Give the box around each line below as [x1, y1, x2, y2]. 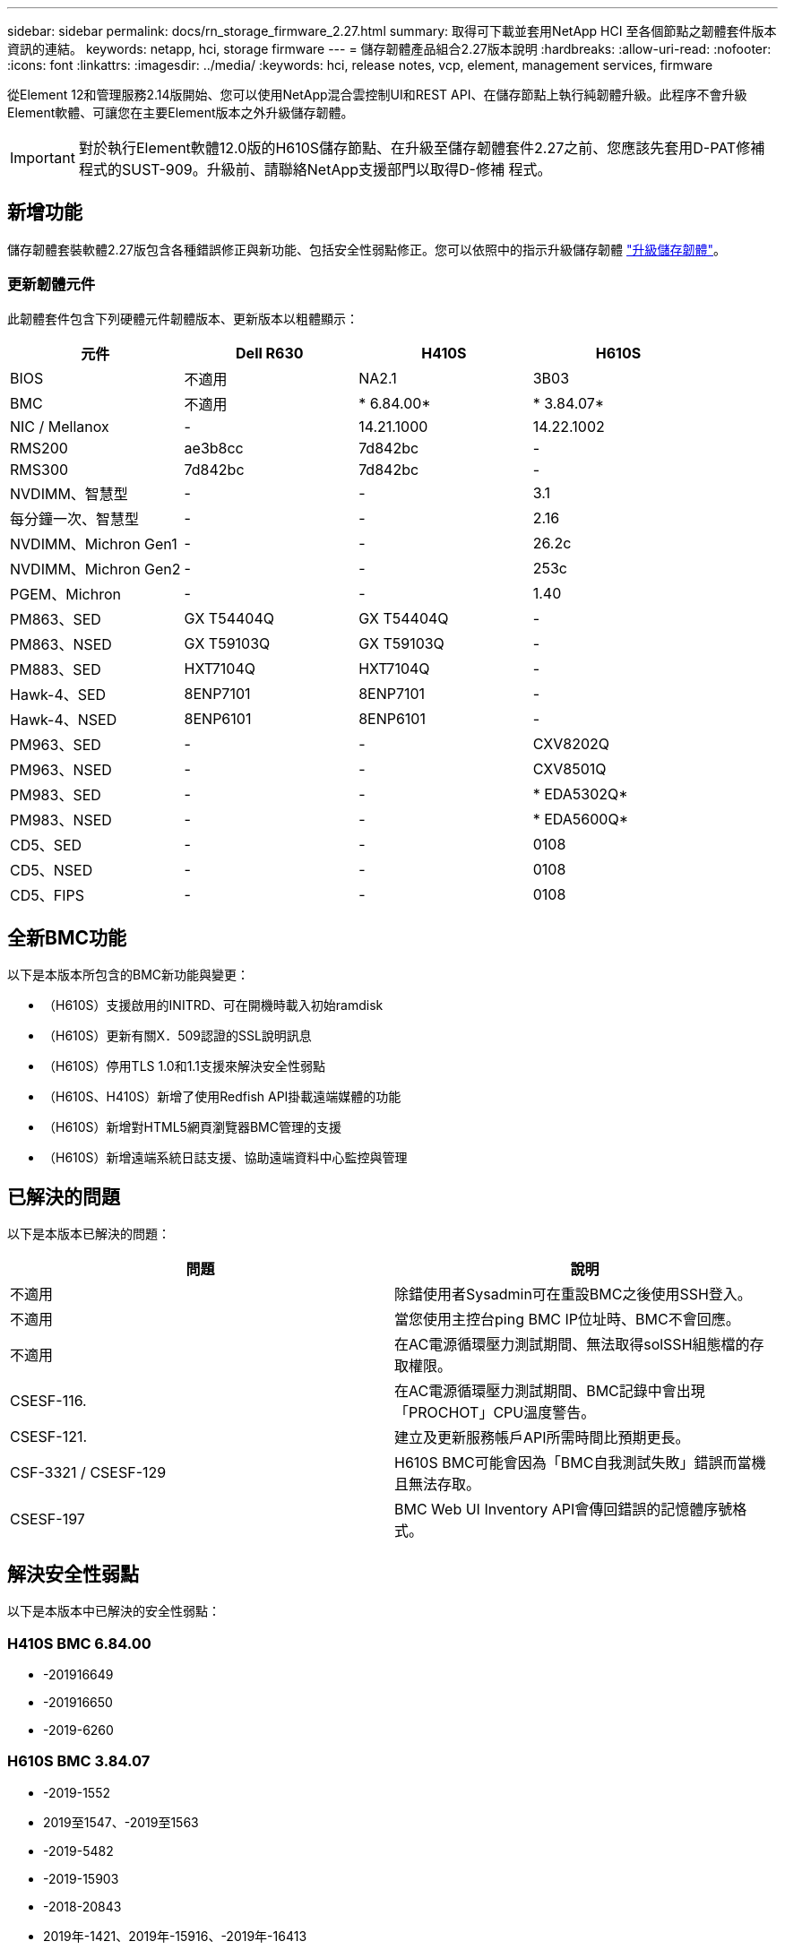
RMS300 [10, 460, 69, 479]
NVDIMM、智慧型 [10, 484, 128, 503]
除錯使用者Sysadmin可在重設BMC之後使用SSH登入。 [394, 1285, 752, 1304]
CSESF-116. [10, 1392, 87, 1411]
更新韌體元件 [7, 275, 96, 294]
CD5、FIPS [10, 885, 84, 904]
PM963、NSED [10, 760, 112, 779]
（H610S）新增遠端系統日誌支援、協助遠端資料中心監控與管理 [43, 1150, 408, 1166]
